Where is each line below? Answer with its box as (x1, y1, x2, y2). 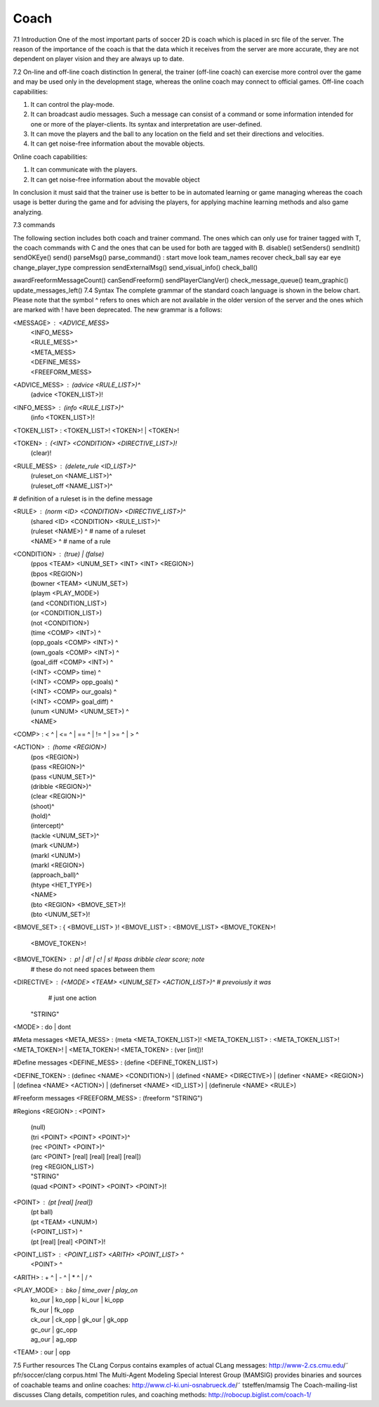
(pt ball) (30, 1208, 53, 1216)
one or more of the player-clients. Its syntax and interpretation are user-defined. (30, 120, 262, 128)
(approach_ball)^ (30, 870, 79, 879)
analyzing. (13, 207, 44, 216)
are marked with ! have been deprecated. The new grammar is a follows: (13, 306, 222, 314)
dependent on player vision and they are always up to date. (13, 55, 185, 63)
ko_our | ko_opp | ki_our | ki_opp (30, 1296, 124, 1304)
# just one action (48, 994, 97, 1002)
